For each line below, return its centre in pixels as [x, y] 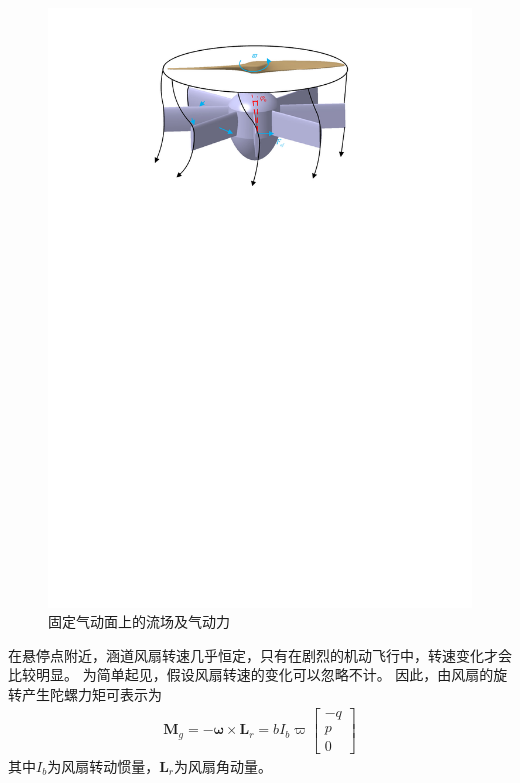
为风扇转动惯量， [103, 765]
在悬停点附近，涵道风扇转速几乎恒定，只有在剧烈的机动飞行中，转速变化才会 [260, 654]
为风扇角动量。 [223, 765]
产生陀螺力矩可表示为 [91, 694]
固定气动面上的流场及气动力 [139, 621]
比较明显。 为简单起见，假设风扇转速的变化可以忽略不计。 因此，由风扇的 [251, 674]
